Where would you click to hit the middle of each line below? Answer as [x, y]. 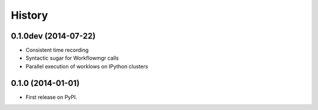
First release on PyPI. [52, 97]
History [29, 15]
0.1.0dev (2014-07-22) [53, 36]
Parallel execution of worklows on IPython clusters [87, 66]
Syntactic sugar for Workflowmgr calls [72, 58]
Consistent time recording [57, 50]
